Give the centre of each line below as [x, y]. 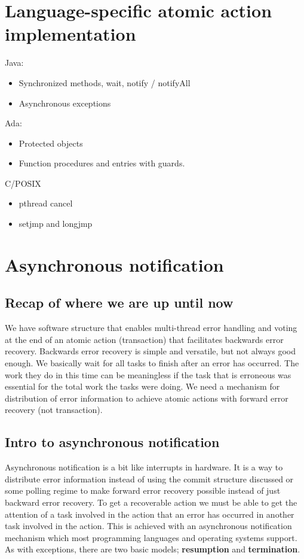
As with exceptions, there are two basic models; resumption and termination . [153, 549]
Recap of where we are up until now [119, 303]
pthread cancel [46, 203]
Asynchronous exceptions [65, 103]
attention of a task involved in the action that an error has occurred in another [150, 514]
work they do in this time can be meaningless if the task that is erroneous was [148, 374]
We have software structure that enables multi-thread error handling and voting [151, 328]
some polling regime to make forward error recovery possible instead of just [143, 490]
